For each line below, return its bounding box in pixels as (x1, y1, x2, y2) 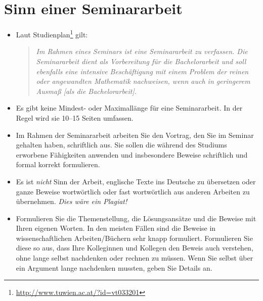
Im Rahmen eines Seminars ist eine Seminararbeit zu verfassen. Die (36, 46, 248, 57)
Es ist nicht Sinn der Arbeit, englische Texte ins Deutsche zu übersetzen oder (16, 176, 256, 186)
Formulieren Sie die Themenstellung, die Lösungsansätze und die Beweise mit (16, 213, 256, 223)
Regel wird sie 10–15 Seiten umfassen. (16, 112, 134, 123)
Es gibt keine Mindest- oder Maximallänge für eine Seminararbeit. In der (16, 103, 243, 113)
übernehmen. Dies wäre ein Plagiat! (16, 196, 127, 207)
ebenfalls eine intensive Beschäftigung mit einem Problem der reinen (36, 66, 249, 76)
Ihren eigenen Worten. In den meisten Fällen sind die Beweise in (16, 223, 216, 233)
